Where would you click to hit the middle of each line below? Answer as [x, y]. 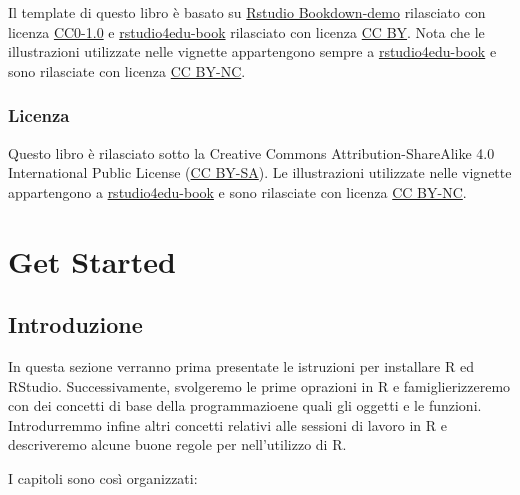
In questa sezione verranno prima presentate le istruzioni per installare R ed [241, 365]
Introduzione [75, 324]
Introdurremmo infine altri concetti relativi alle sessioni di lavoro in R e [227, 424]
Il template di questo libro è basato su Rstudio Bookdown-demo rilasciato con [247, 12]
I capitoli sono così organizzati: [103, 477]
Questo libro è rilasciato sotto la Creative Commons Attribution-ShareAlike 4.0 [251, 152]
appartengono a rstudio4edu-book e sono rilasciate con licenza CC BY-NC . [237, 191]
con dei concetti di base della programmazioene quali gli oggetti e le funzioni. [245, 405]
